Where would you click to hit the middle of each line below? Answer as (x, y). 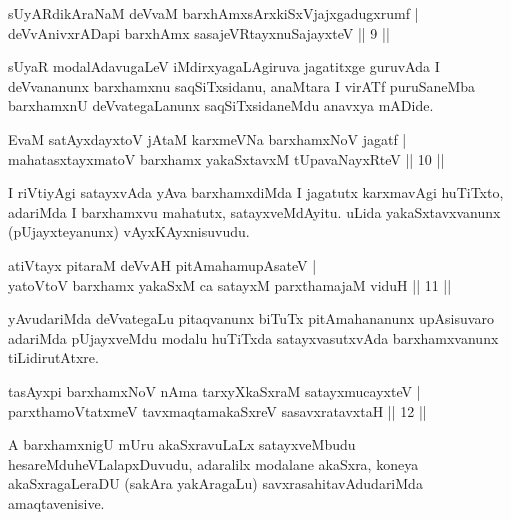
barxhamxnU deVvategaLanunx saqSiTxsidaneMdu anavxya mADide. (221, 105)
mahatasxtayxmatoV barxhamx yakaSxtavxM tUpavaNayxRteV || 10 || (226, 158)
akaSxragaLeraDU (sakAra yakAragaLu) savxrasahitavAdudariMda (215, 483)
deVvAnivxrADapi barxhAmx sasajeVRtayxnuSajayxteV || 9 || (199, 32)
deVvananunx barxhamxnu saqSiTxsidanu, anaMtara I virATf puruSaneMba (242, 85)
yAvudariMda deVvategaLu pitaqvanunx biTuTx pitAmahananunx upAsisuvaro (251, 318)
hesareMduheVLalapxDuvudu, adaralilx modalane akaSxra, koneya (213, 463)
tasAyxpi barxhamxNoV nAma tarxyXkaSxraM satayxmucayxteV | (214, 390)
